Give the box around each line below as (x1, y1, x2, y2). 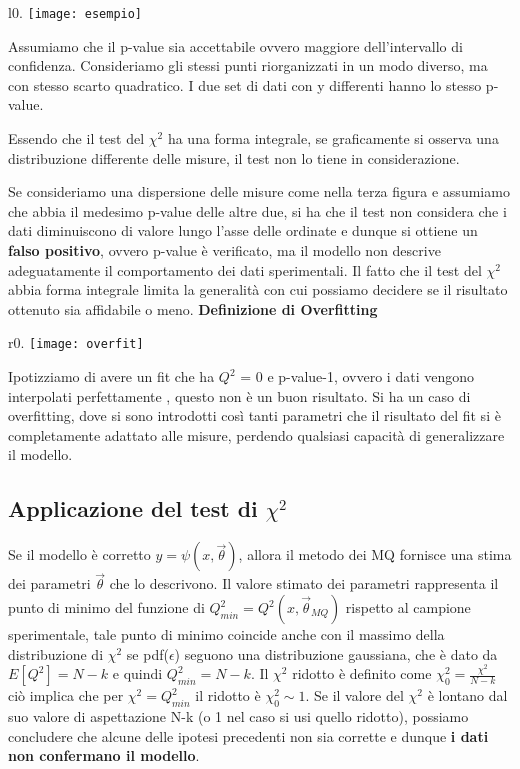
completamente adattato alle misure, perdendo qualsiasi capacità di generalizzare (8, 424, 505, 445)
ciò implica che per (8, 685, 124, 706)
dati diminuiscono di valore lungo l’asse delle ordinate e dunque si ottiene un (8, 220, 478, 241)
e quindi (112, 663, 163, 684)
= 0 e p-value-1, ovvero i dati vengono (240, 366, 474, 387)
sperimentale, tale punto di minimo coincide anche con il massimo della (8, 624, 445, 645)
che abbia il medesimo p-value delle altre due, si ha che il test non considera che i (8, 200, 507, 221)
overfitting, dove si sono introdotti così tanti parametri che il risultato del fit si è (8, 405, 501, 426)
